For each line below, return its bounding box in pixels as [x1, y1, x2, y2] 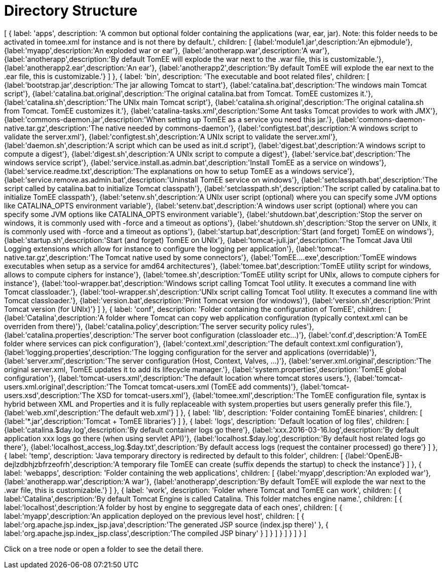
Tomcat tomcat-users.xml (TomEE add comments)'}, [123, 382, 299, 391]
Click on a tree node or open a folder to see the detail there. [4, 544, 204, 553]
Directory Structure [4, 2, 138, 19]
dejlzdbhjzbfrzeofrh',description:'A [4, 459, 120, 469]
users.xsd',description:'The [4, 390, 95, 400]
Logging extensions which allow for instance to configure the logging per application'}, [4, 244, 294, 253]
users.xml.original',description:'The [4, 382, 122, 391]
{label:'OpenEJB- [345, 451, 403, 460]
